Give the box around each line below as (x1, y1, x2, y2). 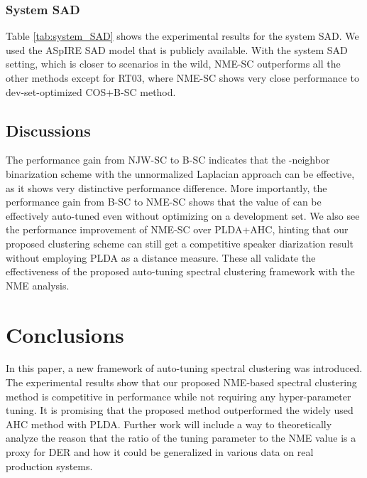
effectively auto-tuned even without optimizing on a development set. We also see (6, 208, 360, 223)
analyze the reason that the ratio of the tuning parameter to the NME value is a (6, 430, 356, 445)
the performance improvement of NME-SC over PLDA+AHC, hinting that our (6, 222, 349, 237)
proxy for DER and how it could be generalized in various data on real (6, 445, 314, 460)
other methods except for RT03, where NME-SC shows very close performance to (6, 70, 359, 85)
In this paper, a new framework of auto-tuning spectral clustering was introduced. (6, 361, 363, 376)
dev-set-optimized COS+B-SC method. (6, 84, 176, 99)
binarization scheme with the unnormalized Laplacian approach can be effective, (6, 166, 355, 181)
